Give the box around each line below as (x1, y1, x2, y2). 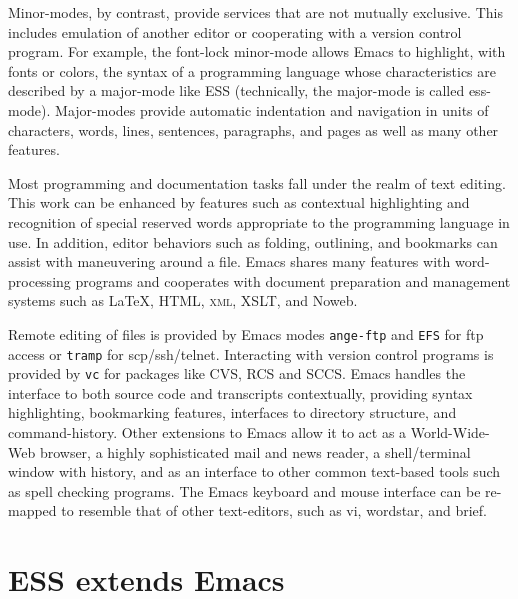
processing (8, 270, 71, 291)
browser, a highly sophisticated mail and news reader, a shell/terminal (39, 441, 471, 462)
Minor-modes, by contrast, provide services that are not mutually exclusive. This (8, 2, 503, 22)
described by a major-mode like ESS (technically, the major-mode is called (8, 80, 465, 101)
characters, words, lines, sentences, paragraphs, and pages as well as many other (8, 119, 499, 140)
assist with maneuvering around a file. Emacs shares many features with (8, 251, 451, 272)
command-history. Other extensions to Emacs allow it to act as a (8, 422, 407, 443)
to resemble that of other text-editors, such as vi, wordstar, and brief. (61, 500, 487, 521)
